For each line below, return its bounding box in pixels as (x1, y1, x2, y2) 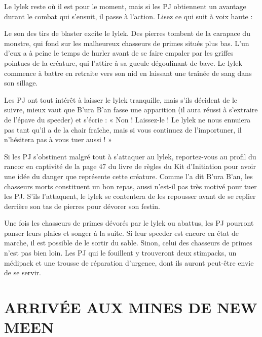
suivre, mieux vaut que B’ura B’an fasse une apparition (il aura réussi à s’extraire (4, 104, 258, 115)
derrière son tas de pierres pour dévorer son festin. (4, 200, 160, 211)
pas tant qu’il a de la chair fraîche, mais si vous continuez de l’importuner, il (4, 124, 242, 135)
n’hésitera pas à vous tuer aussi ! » (4, 134, 112, 145)
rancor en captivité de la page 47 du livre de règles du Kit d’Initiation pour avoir (4, 161, 256, 172)
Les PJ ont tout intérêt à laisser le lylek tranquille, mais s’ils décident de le (4, 94, 238, 105)
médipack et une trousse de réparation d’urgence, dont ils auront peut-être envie (4, 257, 254, 268)
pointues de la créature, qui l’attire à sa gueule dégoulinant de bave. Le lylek (4, 57, 242, 68)
